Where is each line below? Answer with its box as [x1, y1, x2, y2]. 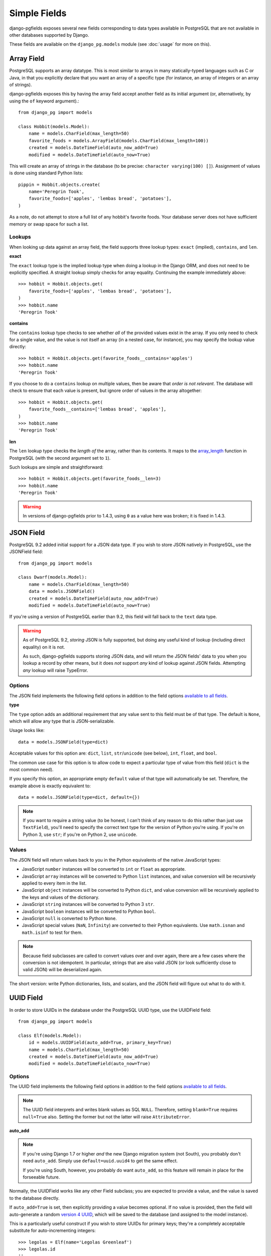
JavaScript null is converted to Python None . [22, 915, 117, 921]
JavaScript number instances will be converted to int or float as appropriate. [22, 866, 186, 872]
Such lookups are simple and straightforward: [9, 464, 104, 470]
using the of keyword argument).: [9, 98, 80, 104]
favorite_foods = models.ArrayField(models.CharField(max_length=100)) [28, 138, 209, 143]
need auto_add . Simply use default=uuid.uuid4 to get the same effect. [23, 1158, 178, 1164]
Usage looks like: [9, 727, 45, 734]
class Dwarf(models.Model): [18, 574, 87, 580]
